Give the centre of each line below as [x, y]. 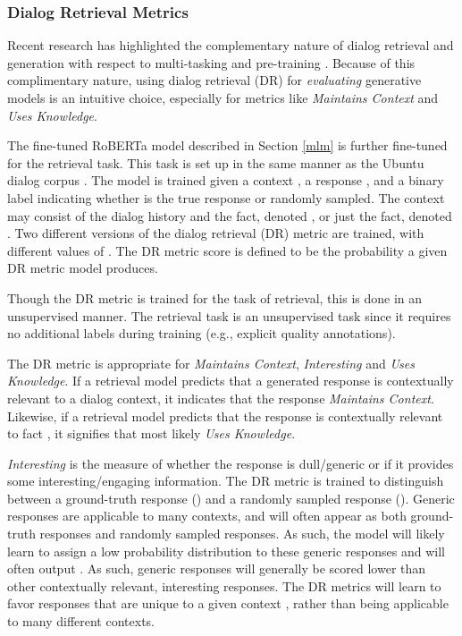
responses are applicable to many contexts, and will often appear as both [207, 516]
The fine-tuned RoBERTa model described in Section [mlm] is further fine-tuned [227, 145]
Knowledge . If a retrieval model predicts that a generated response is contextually [231, 381]
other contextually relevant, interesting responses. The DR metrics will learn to [224, 585]
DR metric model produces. [83, 268]
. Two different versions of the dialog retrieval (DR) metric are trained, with [216, 233]
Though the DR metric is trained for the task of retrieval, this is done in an [215, 297]
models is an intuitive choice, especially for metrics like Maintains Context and [223, 98]
